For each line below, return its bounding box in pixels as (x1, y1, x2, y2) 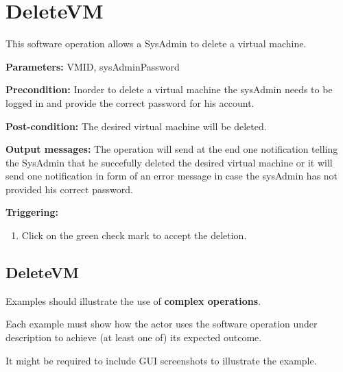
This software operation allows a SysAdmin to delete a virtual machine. (5, 36, 307, 51)
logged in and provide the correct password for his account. (5, 95, 255, 110)
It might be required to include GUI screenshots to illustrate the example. (5, 353, 317, 367)
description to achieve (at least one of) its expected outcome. (5, 330, 262, 345)
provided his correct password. (5, 182, 133, 196)
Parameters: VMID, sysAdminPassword (5, 59, 180, 73)
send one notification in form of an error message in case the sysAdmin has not (5, 169, 338, 183)
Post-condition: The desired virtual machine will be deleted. (5, 119, 267, 133)
